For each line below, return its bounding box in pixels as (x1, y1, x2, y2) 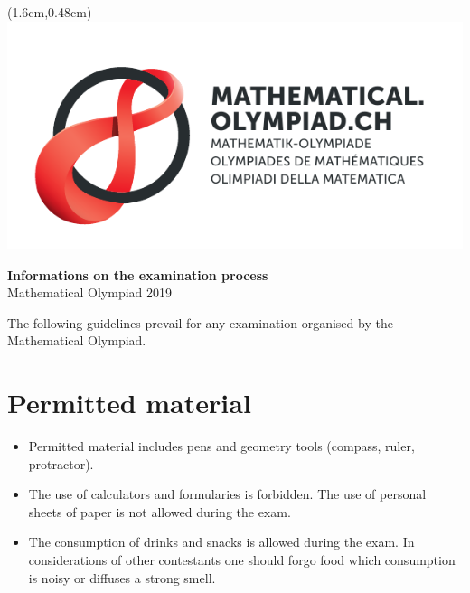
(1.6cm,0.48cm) (7, 3, 92, 21)
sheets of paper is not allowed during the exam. (28, 502, 291, 521)
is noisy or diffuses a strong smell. (28, 568, 216, 587)
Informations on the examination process (7, 265, 268, 284)
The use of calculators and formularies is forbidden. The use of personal (28, 485, 427, 504)
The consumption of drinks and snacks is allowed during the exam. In (28, 532, 415, 551)
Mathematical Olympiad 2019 (7, 283, 173, 302)
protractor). (28, 454, 94, 473)
